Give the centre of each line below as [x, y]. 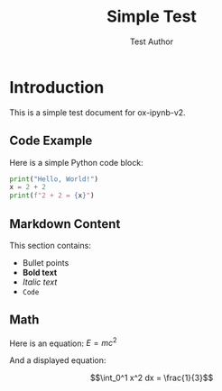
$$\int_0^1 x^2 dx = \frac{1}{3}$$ [152, 378]
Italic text [40, 282]
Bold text [40, 272]
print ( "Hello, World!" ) [54, 179]
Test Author [152, 41]
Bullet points [46, 262]
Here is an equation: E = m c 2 [63, 342]
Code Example [51, 141]
